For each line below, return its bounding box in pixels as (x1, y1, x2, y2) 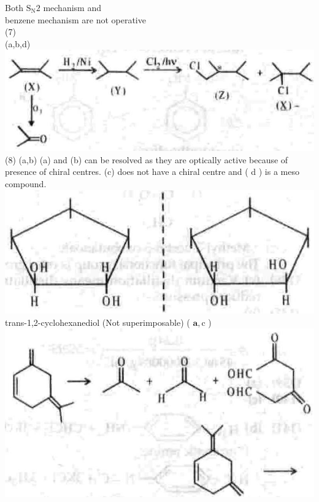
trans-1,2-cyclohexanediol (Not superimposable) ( (5, 315, 190, 328)
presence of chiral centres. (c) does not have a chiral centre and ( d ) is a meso (5, 165, 299, 178)
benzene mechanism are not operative (5, 13, 146, 26)
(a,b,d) (5, 37, 31, 50)
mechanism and (43, 1, 101, 14)
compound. (5, 177, 47, 190)
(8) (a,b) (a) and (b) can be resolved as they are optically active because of (5, 153, 288, 166)
